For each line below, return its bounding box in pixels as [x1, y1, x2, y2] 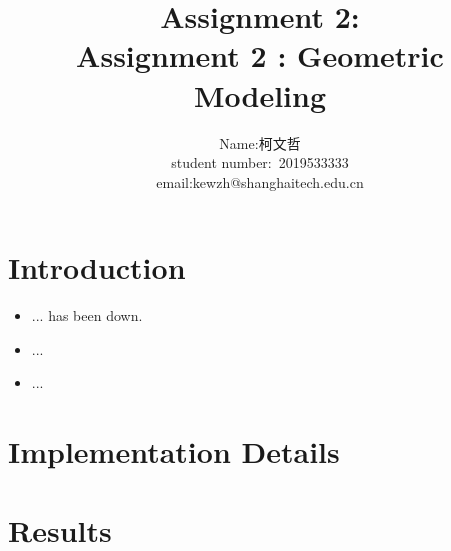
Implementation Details [8, 431, 340, 472]
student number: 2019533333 [171, 152, 349, 173]
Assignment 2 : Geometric [76, 35, 444, 76]
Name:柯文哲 [219, 132, 301, 153]
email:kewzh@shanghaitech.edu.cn [156, 171, 364, 192]
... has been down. [31, 305, 143, 326]
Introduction [8, 247, 186, 288]
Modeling [193, 74, 327, 115]
